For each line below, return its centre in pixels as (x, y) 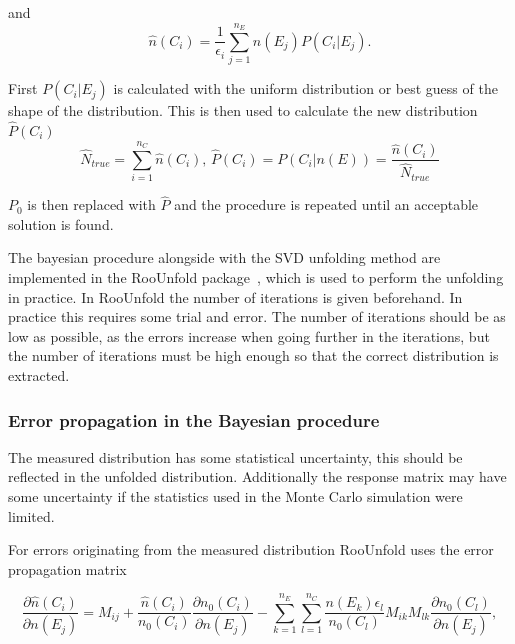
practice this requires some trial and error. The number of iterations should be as (257, 316)
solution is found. (61, 223)
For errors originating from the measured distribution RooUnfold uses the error (251, 549)
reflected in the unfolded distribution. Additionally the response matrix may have (257, 476)
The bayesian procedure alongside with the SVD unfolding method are (224, 257)
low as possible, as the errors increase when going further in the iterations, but (249, 335)
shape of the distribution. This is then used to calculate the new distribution (243, 110)
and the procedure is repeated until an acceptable (326, 204)
